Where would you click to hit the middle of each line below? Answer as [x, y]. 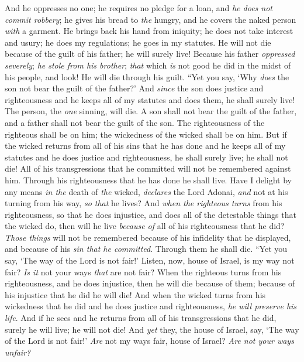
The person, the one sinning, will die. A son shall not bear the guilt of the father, [151, 111]
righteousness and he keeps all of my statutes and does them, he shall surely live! [150, 99]
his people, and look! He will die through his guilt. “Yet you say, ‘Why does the [147, 76]
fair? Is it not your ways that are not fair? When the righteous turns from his [143, 271]
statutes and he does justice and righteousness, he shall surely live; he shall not [146, 157]
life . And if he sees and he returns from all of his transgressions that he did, [141, 318]
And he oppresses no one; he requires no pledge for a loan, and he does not [139, 8]
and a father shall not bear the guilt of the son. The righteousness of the [135, 122]
